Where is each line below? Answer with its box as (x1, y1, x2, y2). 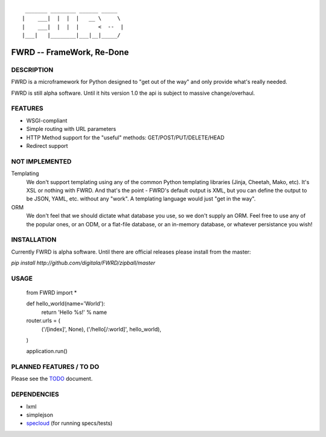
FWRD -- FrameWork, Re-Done (11, 47, 129, 57)
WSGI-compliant (26, 116, 68, 124)
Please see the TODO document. (11, 375, 93, 383)
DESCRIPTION (11, 65, 54, 74)
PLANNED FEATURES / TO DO (11, 363, 100, 371)
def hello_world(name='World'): (26, 300, 106, 307)
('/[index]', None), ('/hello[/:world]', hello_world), (41, 325, 162, 333)
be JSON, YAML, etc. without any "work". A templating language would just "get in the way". (26, 195, 256, 202)
